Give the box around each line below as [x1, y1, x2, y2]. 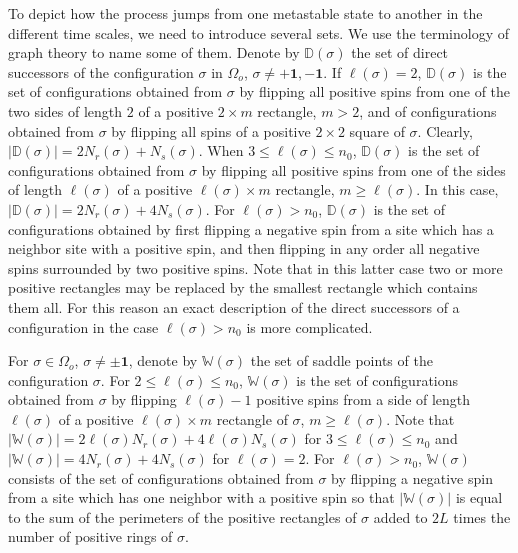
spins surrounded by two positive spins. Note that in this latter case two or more [8, 257, 503, 278]
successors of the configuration [8, 61, 194, 82]
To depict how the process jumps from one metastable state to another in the [8, 3, 483, 23]
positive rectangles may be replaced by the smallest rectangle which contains [8, 277, 478, 298]
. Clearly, [417, 120, 473, 141]
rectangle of [216, 408, 288, 429]
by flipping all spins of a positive [111, 120, 311, 141]
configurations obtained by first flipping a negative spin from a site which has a [8, 218, 494, 239]
